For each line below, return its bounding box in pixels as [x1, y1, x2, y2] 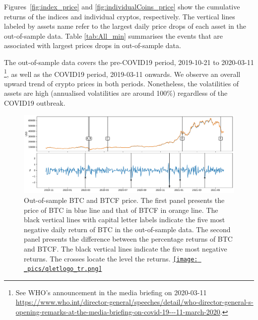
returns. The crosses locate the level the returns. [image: [24, 253, 198, 263]
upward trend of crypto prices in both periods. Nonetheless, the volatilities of [4, 78, 239, 88]
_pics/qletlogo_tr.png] [24, 265, 102, 273]
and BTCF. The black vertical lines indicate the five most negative [24, 243, 227, 254]
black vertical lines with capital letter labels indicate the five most [24, 214, 225, 225]
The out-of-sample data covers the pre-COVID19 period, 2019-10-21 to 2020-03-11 [4, 57, 254, 67]
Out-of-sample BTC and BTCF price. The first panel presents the [24, 194, 225, 205]
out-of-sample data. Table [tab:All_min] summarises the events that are [4, 30, 223, 41]
